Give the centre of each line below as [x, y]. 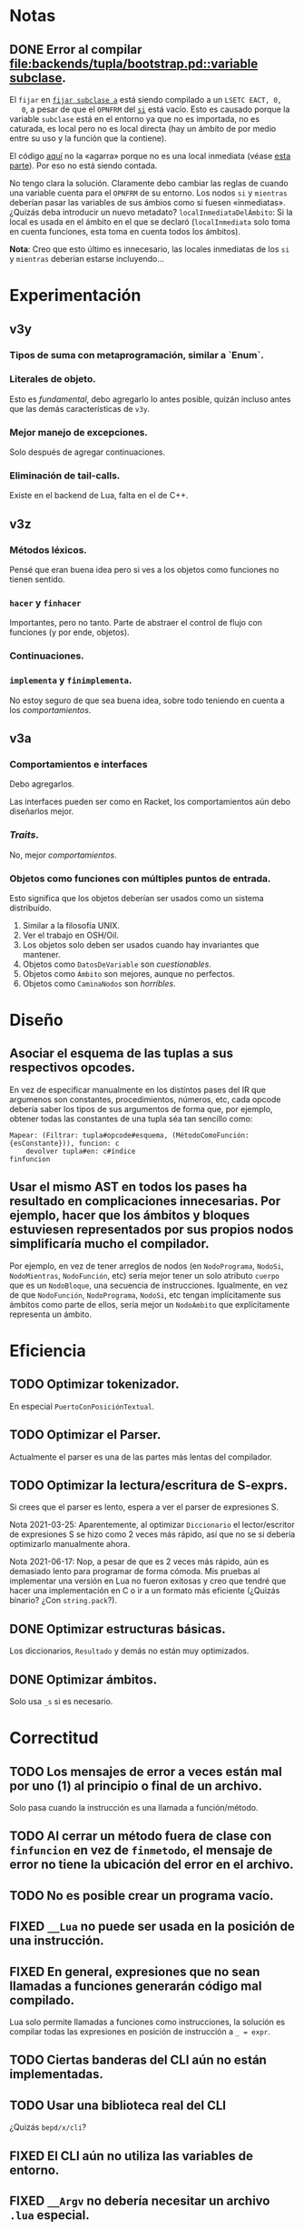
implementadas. [57, 2074]
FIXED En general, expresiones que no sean [135, 1971]
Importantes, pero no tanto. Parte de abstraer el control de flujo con [136, 623]
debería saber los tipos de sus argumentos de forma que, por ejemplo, [141, 1109]
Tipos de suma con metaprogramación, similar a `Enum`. [137, 355]
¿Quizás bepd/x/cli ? [48, 2127]
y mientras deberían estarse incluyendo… [87, 259]
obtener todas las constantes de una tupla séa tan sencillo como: [131, 1119]
